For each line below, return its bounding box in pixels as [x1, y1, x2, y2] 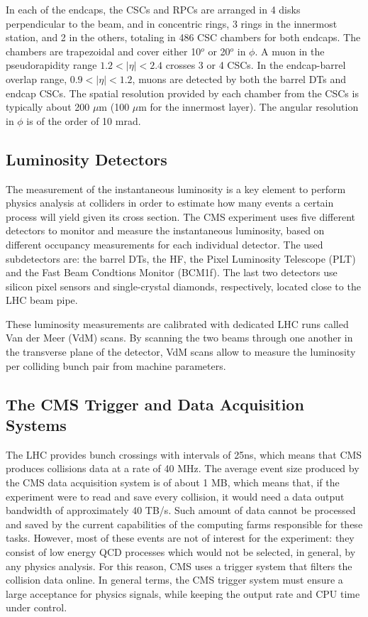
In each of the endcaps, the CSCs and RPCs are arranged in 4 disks [6, 2, 301, 16]
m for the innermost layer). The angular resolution [138, 99, 359, 114]
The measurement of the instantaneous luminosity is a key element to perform [6, 181, 346, 196]
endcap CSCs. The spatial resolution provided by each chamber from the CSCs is [6, 85, 359, 100]
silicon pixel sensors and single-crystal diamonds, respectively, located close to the [6, 278, 361, 293]
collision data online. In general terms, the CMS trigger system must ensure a [6, 572, 343, 587]
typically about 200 [6, 99, 90, 114]
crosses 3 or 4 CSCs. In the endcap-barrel [165, 58, 346, 72]
